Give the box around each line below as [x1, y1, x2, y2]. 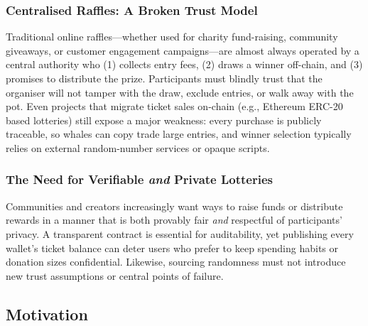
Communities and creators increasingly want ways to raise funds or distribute [6, 198, 343, 213]
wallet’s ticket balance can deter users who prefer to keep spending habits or [6, 240, 338, 255]
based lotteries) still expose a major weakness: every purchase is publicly [6, 112, 322, 127]
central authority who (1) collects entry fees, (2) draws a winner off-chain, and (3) [6, 57, 363, 72]
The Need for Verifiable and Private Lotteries [6, 170, 273, 188]
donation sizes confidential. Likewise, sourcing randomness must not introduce [6, 254, 346, 269]
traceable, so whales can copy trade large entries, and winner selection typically [6, 126, 352, 141]
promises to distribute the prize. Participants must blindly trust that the [6, 71, 323, 85]
